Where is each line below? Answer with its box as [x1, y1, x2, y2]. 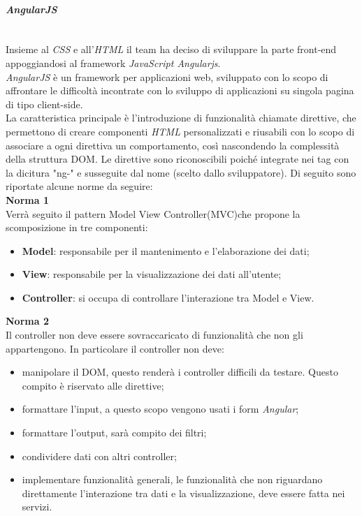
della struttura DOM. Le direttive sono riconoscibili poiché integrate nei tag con [6, 152, 349, 166]
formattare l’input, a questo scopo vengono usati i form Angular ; [22, 401, 299, 416]
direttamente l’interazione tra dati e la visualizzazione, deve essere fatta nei [22, 485, 345, 500]
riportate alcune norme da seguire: [6, 179, 153, 193]
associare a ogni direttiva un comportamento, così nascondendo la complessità [6, 138, 340, 152]
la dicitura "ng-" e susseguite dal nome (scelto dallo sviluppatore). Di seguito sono [6, 165, 356, 179]
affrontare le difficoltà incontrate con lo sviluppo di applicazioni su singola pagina [6, 83, 354, 98]
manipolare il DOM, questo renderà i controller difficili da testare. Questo [22, 364, 338, 379]
